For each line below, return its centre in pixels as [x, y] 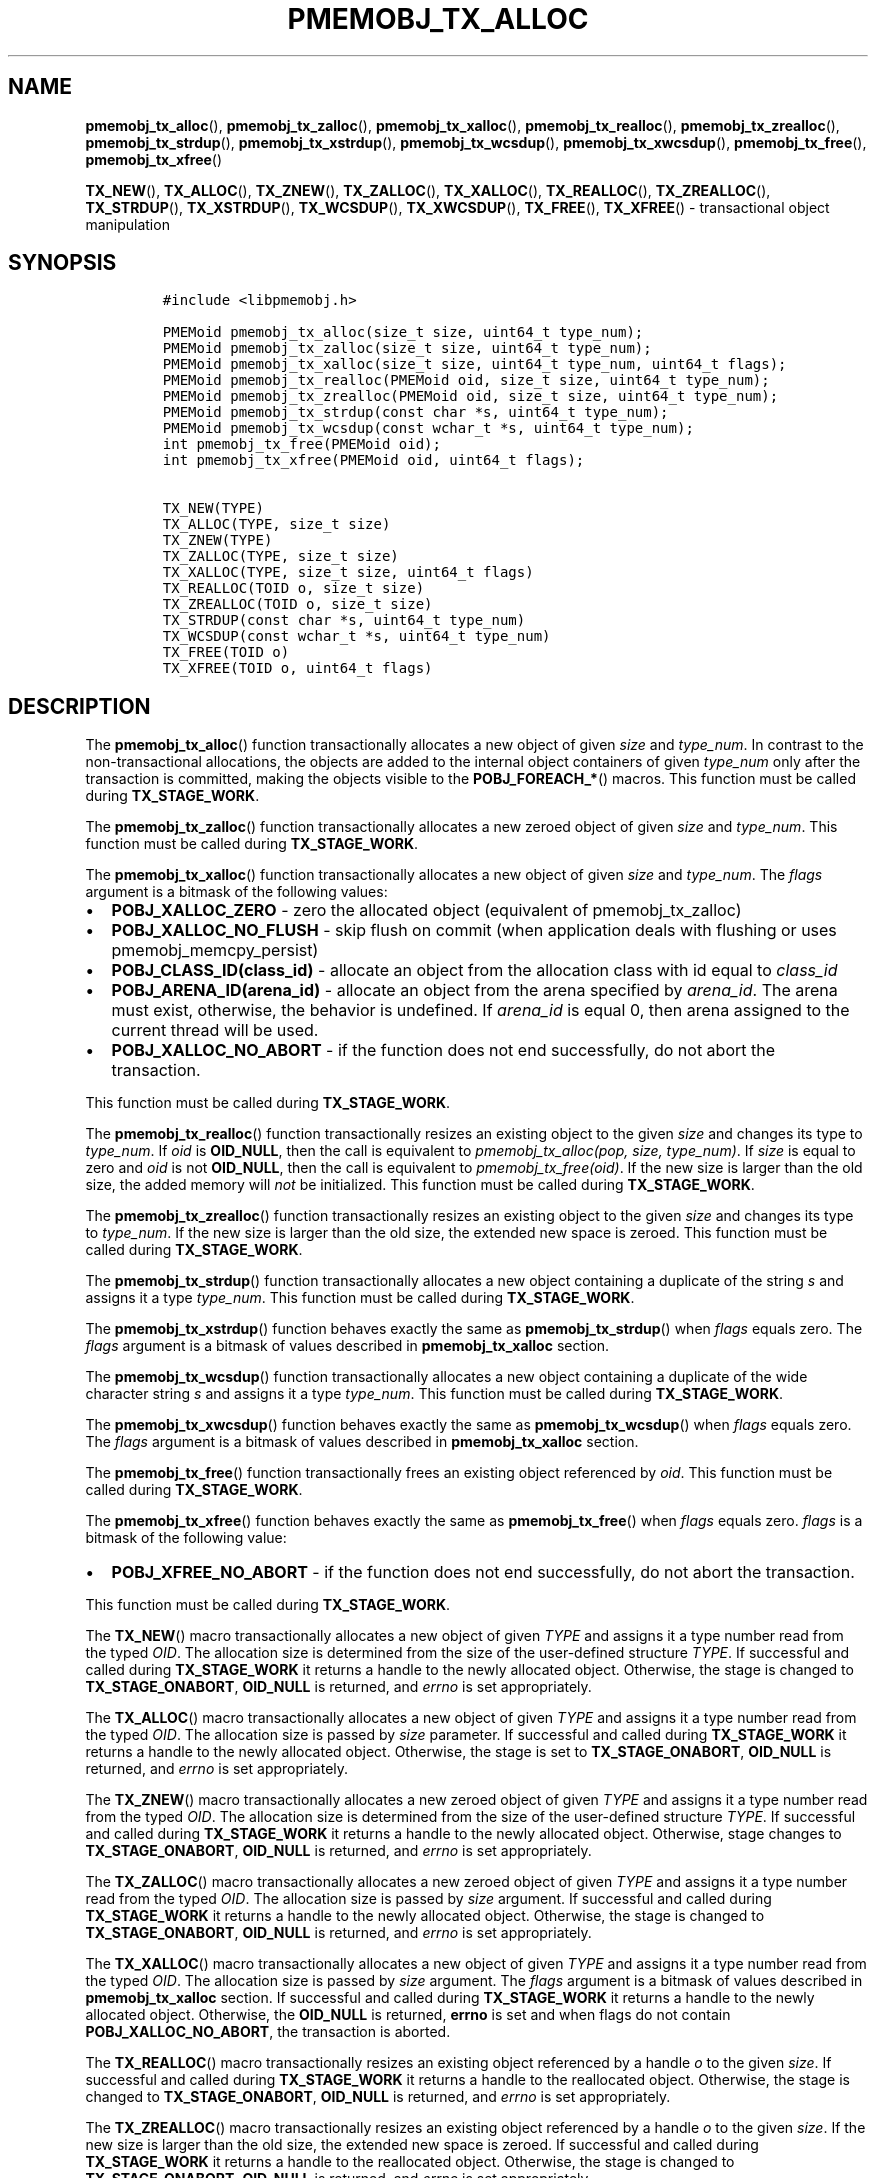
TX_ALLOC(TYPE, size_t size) [276, 524]
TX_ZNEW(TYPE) [217, 540]
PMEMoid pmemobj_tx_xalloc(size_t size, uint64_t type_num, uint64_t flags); [474, 364]
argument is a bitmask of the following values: [236, 892]
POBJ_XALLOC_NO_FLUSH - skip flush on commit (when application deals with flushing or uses [474, 930]
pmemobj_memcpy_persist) [215, 950]
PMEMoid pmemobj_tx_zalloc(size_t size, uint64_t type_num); [407, 348]
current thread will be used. [215, 1030]
